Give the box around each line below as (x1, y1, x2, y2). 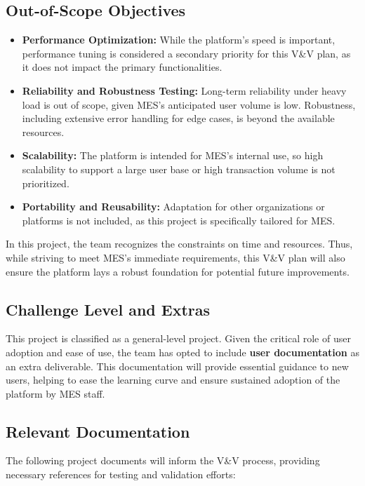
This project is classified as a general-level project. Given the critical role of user (6, 331, 351, 346)
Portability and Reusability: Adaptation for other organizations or (22, 199, 325, 214)
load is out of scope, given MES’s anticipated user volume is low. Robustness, (22, 97, 356, 112)
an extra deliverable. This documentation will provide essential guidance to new (6, 358, 349, 373)
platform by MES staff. (6, 386, 105, 400)
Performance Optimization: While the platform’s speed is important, (22, 32, 336, 47)
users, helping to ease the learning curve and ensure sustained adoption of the (6, 372, 340, 387)
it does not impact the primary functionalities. (22, 60, 223, 74)
